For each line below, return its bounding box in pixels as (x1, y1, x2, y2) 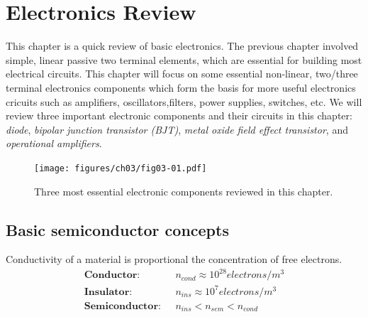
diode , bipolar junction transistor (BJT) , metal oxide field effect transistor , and (6, 122, 348, 136)
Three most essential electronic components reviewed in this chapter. (34, 183, 333, 198)
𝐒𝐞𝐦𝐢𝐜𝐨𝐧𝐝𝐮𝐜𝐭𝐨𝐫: (84, 301, 161, 311)
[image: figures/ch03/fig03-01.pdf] (34, 163, 207, 173)
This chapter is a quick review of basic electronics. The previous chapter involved (6, 38, 359, 53)
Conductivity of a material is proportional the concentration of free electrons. (6, 252, 342, 267)
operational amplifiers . (6, 136, 102, 151)
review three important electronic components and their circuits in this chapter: (6, 108, 352, 123)
